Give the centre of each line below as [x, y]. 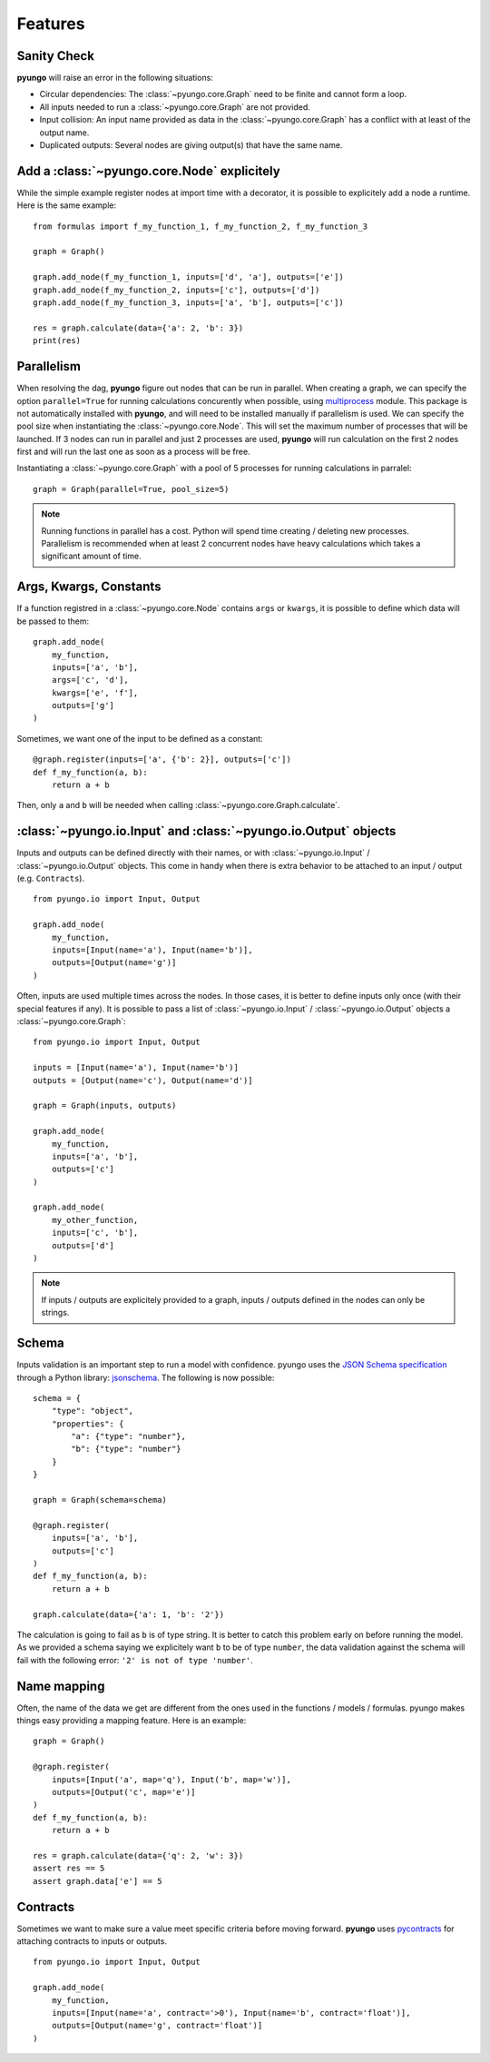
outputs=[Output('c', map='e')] [123, 1792]
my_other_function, [95, 1220]
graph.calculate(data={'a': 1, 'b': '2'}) [129, 1614]
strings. [55, 1313]
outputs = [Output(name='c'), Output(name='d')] [143, 1080]
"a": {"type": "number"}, [128, 1436]
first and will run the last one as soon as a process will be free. [133, 452]
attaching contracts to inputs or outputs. [92, 1941]
